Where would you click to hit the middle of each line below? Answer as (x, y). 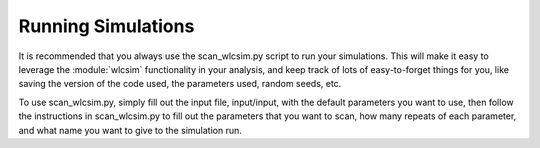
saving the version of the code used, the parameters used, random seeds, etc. (180, 84)
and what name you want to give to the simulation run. (130, 130)
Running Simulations (106, 26)
